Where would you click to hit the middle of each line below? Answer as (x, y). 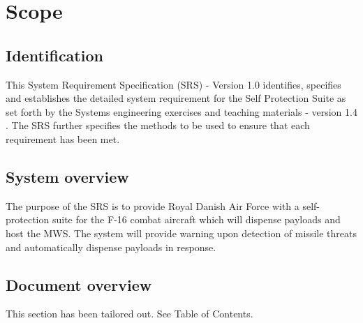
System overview (67, 176)
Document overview (79, 284)
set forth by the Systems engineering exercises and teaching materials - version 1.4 (181, 111)
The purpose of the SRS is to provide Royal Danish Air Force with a (153, 205)
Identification (54, 55)
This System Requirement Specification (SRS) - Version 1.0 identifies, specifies (173, 84)
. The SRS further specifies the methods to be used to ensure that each (158, 125)
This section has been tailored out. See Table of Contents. (129, 314)
